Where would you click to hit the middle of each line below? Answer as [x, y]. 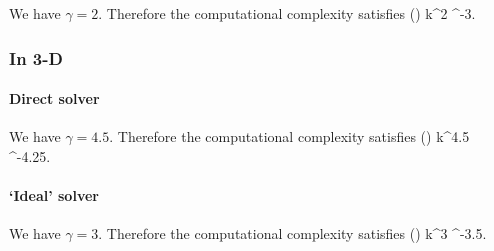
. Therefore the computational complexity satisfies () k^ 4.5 [289, 136]
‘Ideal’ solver [54, 195]
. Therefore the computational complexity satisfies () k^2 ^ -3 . [287, 13]
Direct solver [54, 98]
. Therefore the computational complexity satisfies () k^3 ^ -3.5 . [292, 233]
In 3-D [36, 57]
